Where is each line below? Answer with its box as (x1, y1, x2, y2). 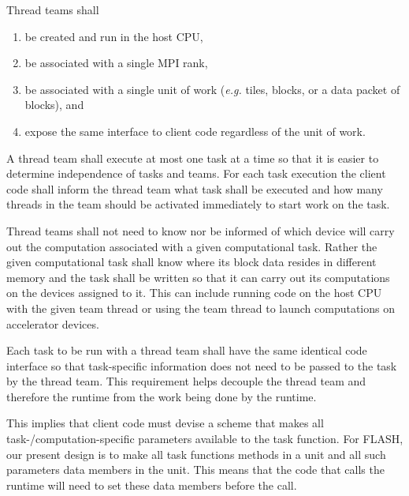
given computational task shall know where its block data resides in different (6, 254, 377, 270)
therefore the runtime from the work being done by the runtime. (6, 388, 317, 404)
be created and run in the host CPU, (24, 28, 203, 44)
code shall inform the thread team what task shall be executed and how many (6, 180, 383, 197)
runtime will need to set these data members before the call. (6, 476, 297, 493)
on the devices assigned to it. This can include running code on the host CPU (6, 284, 382, 301)
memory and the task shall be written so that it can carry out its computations (6, 269, 390, 285)
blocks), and (24, 96, 84, 113)
